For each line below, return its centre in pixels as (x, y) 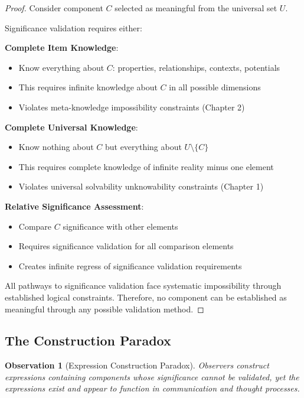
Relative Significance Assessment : (74, 206)
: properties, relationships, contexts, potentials (196, 67)
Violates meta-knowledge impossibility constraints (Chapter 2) (132, 107)
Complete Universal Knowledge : (71, 127)
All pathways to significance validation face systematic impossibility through (143, 286)
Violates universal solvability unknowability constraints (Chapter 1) (141, 186)
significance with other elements (120, 226)
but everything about (143, 147)
